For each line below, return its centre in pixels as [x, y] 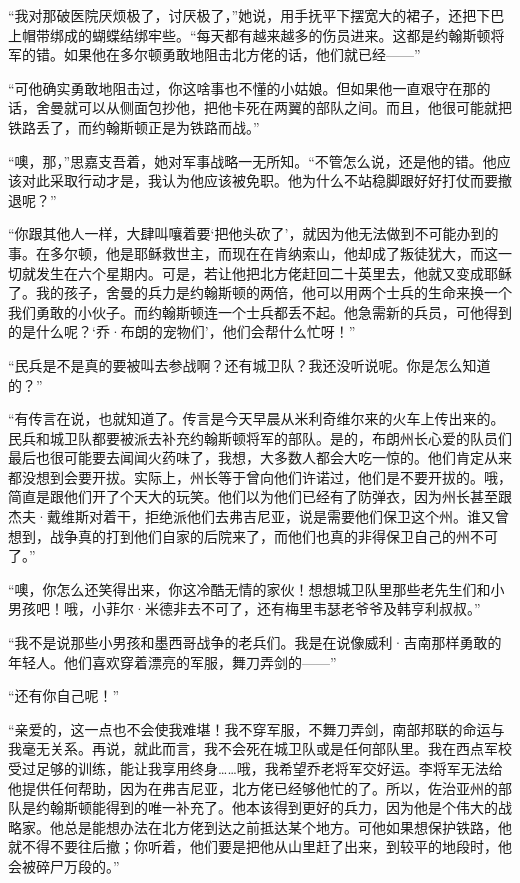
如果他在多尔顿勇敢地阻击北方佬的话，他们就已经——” [242, 54]
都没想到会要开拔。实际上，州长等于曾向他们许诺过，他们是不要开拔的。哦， [260, 476]
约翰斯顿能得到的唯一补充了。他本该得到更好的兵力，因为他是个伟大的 [266, 807]
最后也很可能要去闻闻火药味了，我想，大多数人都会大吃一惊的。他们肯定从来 [260, 457]
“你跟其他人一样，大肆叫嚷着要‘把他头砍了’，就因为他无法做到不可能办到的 [253, 233]
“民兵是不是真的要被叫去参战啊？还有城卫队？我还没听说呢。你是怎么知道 [249, 364]
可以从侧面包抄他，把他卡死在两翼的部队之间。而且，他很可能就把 [294, 107]
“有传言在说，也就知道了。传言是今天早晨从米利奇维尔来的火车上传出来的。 [256, 418]
